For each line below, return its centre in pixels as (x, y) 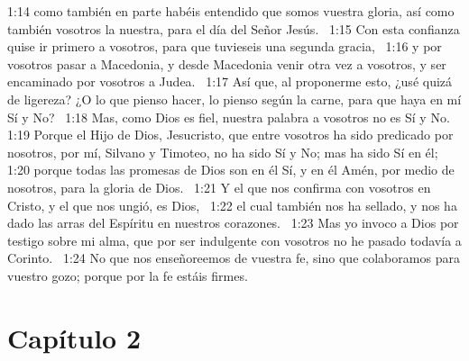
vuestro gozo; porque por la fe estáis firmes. (128, 275)
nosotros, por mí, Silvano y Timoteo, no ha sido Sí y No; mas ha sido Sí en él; (223, 152)
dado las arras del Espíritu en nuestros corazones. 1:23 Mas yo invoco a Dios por (233, 223)
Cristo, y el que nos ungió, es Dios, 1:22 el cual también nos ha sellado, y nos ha (232, 205)
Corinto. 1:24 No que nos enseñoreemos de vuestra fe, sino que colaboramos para (234, 258)
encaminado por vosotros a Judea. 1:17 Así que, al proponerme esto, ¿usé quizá (230, 81)
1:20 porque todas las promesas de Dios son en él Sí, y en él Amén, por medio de (231, 170)
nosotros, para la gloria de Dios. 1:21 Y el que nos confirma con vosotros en (219, 187)
